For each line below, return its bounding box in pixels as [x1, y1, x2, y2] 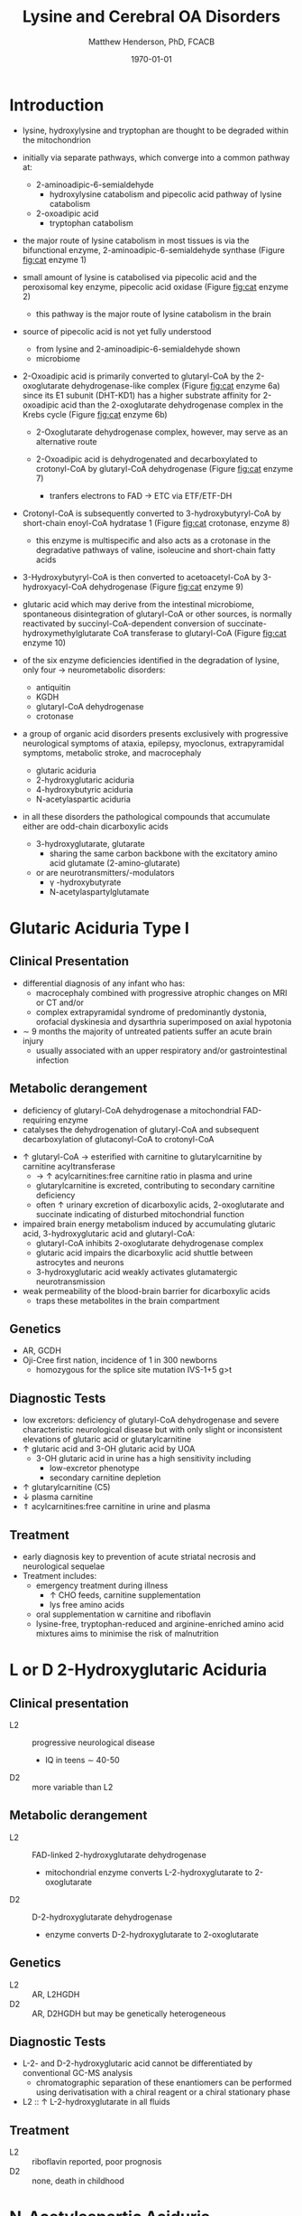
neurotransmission [35, 1276, 105, 1287]
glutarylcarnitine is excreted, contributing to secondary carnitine [35, 1179, 275, 1190]
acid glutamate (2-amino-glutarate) [49, 857, 180, 869]
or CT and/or [35, 997, 84, 1008]
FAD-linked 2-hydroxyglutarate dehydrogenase [32, 1849, 207, 1860]
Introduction [9, 95, 105, 115]
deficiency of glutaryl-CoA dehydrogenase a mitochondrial [22, 1104, 242, 1115]
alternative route [35, 436, 97, 446]
